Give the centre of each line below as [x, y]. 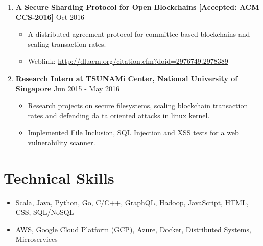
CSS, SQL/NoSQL [45, 212]
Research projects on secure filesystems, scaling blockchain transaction [138, 105]
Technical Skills [59, 177]
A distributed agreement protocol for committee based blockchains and [139, 34]
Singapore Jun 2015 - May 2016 [68, 88]
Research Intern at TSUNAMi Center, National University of [127, 78]
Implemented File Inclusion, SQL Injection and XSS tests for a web [133, 132]
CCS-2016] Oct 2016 [50, 17]
